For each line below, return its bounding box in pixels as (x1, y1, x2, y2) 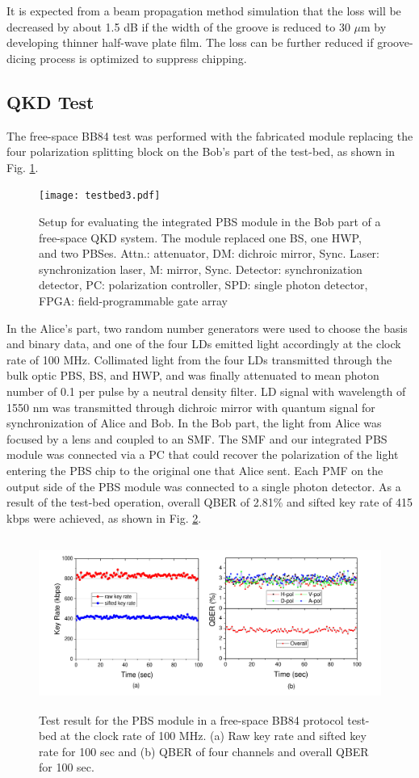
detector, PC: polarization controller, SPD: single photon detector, (39, 276, 368, 293)
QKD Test (6, 89, 94, 114)
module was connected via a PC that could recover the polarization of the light (6, 446, 399, 463)
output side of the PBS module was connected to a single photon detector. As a (6, 477, 401, 494)
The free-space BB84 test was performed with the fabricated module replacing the (6, 127, 413, 144)
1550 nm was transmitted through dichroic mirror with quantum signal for (6, 398, 375, 415)
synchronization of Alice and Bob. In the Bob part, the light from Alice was (6, 414, 382, 431)
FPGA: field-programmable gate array (39, 292, 228, 309)
